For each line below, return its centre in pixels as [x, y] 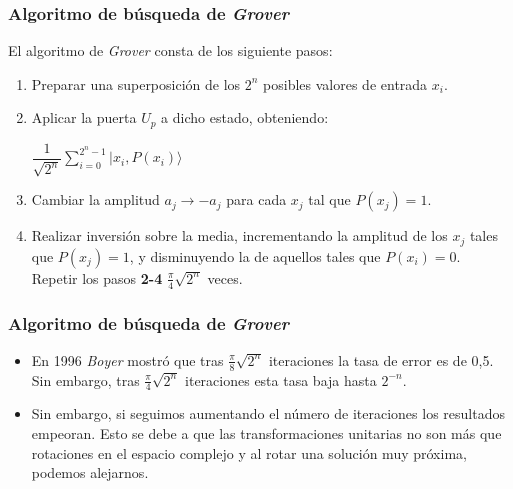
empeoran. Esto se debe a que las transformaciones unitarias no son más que [266, 433]
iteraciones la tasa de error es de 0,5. [381, 359]
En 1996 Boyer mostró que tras [127, 359]
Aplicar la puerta [84, 117]
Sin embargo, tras [85, 379]
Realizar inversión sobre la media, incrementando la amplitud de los [239, 235]
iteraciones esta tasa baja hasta [281, 379]
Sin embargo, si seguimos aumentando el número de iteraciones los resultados [268, 413]
